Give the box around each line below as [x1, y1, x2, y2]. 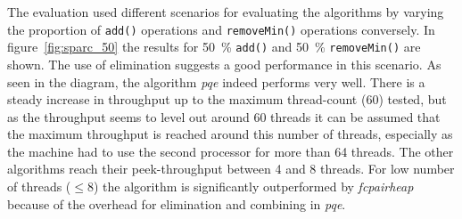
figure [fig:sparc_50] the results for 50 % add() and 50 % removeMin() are [7, 37, 421, 56]
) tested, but [378, 90, 447, 109]
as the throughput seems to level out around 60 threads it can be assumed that [7, 107, 441, 126]
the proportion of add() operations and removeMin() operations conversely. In [7, 20, 435, 38]
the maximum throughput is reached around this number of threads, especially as [7, 125, 453, 143]
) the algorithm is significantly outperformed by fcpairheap [93, 177, 414, 196]
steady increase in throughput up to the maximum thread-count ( [7, 90, 367, 109]
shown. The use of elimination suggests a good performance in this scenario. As [7, 54, 441, 73]
